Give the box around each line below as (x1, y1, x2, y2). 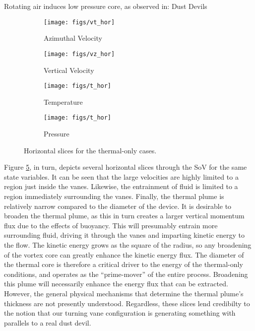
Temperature (44, 96, 83, 107)
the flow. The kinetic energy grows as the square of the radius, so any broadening (4, 239, 252, 250)
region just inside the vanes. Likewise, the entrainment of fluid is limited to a (4, 181, 238, 192)
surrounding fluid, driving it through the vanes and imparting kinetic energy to (4, 230, 245, 240)
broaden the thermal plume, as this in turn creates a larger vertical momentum (4, 210, 245, 221)
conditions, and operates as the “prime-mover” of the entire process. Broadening (4, 268, 248, 279)
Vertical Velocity (44, 65, 94, 75)
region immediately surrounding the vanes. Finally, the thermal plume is (4, 191, 224, 201)
